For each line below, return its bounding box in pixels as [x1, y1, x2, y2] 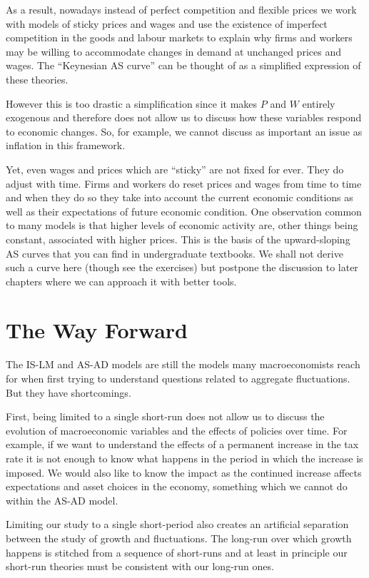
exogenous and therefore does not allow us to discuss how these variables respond [6, 110, 362, 125]
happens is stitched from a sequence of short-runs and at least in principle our [6, 544, 348, 559]
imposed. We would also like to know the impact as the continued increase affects [6, 465, 362, 480]
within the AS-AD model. [6, 492, 118, 507]
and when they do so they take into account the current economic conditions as [6, 190, 353, 205]
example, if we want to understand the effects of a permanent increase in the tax [6, 437, 359, 452]
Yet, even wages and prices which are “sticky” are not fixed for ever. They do [6, 161, 344, 176]
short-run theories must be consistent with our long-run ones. [6, 559, 274, 574]
